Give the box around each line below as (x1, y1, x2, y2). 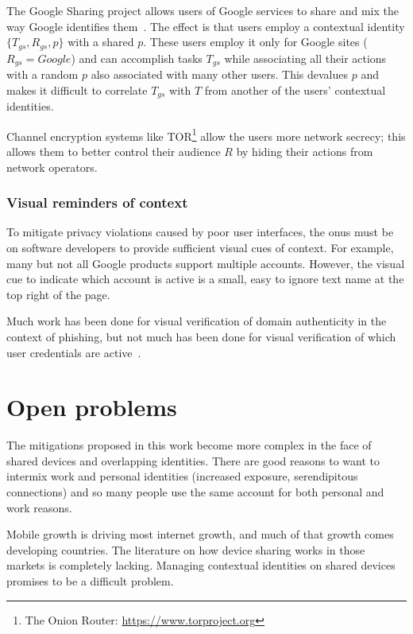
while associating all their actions (224, 49, 387, 66)
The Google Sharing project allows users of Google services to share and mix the (6, 2, 399, 18)
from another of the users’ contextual (204, 81, 386, 98)
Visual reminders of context (6, 193, 188, 212)
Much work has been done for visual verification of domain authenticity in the (6, 313, 387, 329)
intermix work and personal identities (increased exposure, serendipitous (6, 468, 358, 484)
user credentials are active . (6, 344, 141, 360)
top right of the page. (6, 286, 110, 302)
